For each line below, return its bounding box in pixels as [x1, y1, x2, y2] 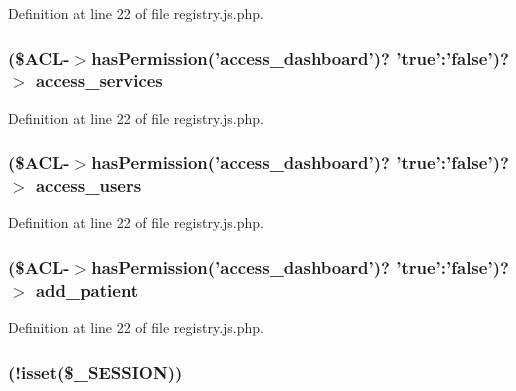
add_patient [35, 277, 139, 302]
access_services [35, 68, 163, 93]
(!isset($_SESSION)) [8, 359, 183, 384]
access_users [35, 173, 142, 198]
